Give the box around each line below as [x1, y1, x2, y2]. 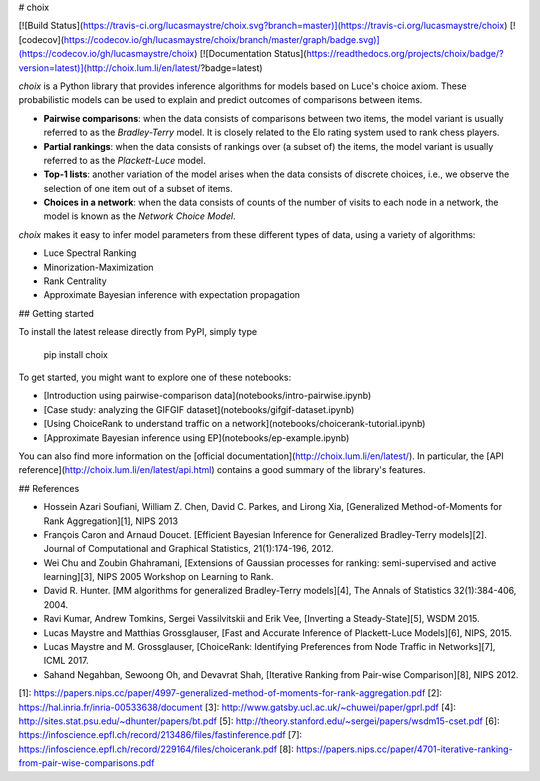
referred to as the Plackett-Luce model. [43, 154, 207, 166]
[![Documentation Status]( [199, 48, 307, 60]
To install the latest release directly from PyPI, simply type [18, 326, 258, 338]
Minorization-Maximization [43, 261, 154, 273]
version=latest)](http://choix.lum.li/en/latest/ [18, 61, 201, 74]
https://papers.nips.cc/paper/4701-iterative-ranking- [295, 743, 514, 755]
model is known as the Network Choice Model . [43, 210, 236, 222]
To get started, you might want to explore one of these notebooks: [18, 371, 292, 383]
